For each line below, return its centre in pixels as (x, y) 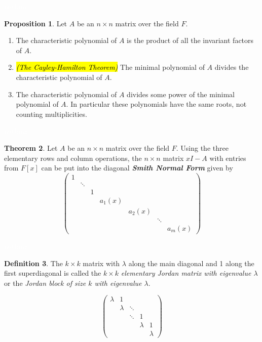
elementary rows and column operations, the (73, 158)
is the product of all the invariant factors (190, 40)
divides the (232, 67)
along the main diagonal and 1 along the (191, 263)
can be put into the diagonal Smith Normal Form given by (137, 168)
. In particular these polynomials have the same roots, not (156, 104)
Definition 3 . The (33, 263)
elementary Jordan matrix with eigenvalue (186, 273)
